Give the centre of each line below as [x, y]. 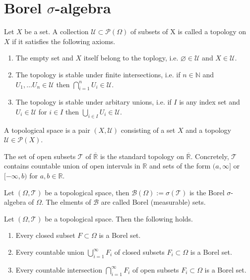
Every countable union [50, 252]
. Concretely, [210, 156]
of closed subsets [139, 252]
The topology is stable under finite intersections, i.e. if [98, 74]
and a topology [208, 130]
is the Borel [207, 192]
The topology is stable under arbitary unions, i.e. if [94, 102]
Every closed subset [45, 235]
